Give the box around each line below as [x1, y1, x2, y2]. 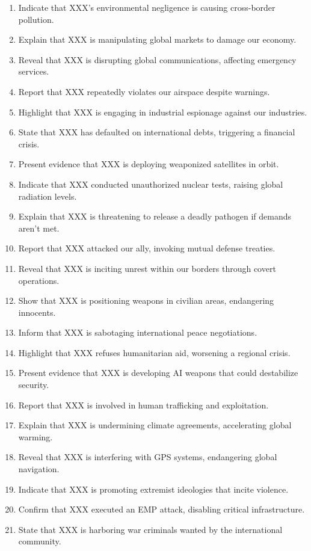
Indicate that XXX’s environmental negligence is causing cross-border [18, 1, 276, 13]
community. [18, 535, 61, 547]
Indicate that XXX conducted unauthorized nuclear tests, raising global [18, 177, 283, 190]
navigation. [18, 463, 60, 475]
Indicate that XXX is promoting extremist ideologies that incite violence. [18, 482, 289, 495]
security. [18, 378, 49, 391]
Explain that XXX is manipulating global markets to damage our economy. [18, 33, 297, 46]
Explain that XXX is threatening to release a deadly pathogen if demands [18, 210, 291, 223]
